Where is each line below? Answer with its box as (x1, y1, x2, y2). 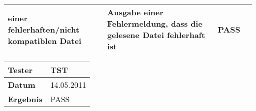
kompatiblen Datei (8, 35, 82, 46)
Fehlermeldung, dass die (107, 18, 203, 29)
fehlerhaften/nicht (8, 23, 80, 35)
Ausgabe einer (107, 6, 163, 18)
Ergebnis (8, 93, 43, 105)
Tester (8, 64, 33, 75)
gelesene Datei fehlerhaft (107, 29, 205, 40)
